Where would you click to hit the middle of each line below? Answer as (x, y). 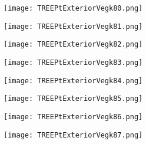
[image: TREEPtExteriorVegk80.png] (73, 8)
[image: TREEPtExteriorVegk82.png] (73, 45)
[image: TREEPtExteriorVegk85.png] (73, 99)
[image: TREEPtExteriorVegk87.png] (73, 135)
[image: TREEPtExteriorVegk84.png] (73, 81)
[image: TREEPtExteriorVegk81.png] (73, 26)
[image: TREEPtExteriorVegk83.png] (73, 62)
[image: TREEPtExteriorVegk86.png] (73, 117)
